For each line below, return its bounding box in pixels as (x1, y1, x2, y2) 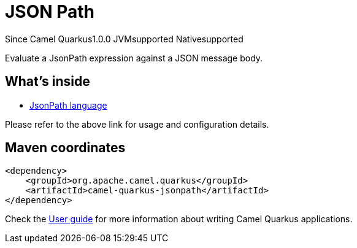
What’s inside (5, 74, 90, 90)
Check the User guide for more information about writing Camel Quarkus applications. (5, 214, 353, 225)
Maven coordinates (5, 140, 126, 156)
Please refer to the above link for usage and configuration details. (5, 118, 269, 130)
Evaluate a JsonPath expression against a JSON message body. (5, 52, 263, 63)
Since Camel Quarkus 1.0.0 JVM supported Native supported (5, 33, 244, 44)
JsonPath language (29, 99, 107, 110)
